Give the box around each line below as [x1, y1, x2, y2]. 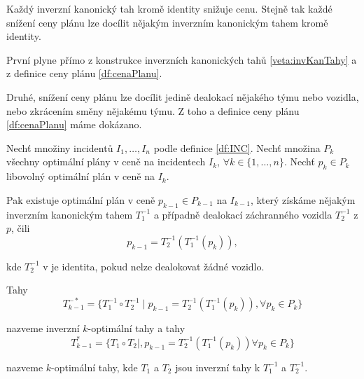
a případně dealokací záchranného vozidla [153, 207, 332, 221]
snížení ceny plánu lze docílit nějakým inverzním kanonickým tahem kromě [6, 15, 328, 29]
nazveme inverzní [6, 321, 80, 336]
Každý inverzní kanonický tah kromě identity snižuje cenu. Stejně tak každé [6, 1, 332, 15]
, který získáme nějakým [250, 192, 356, 207]
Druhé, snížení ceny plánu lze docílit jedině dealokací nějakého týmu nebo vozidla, [6, 89, 359, 104]
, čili [11, 221, 30, 235]
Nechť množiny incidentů [6, 140, 113, 155]
